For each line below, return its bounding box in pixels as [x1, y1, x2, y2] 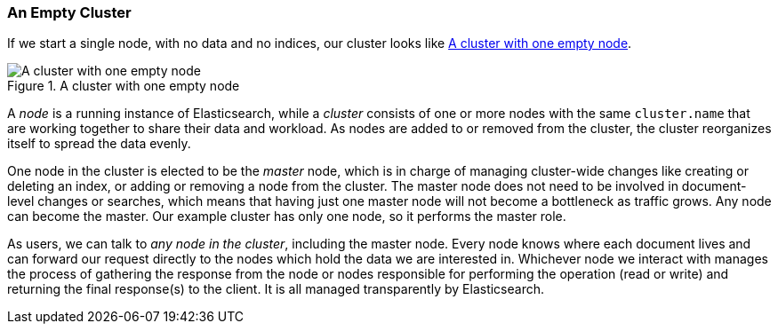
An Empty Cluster [7, 4, 132, 21]
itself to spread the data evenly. [7, 136, 191, 152]
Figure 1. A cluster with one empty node [7, 78, 240, 94]
